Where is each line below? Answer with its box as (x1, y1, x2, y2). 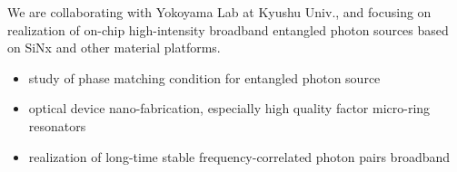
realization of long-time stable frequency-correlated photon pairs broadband (28, 147, 451, 166)
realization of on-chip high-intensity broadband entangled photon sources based (7, 20, 449, 39)
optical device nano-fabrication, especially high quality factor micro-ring (28, 99, 431, 118)
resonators (28, 116, 86, 135)
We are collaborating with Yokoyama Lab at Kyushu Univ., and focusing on (7, 3, 432, 21)
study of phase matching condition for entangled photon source (28, 68, 381, 87)
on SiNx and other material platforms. (7, 38, 221, 57)
